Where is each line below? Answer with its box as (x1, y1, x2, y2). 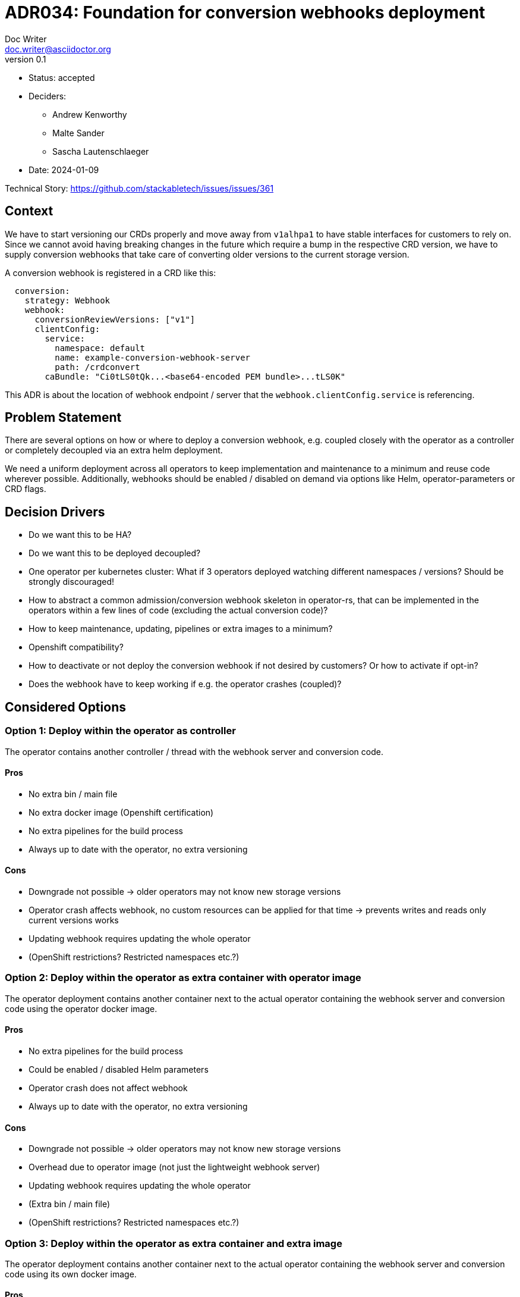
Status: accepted (29, 72, 95, 83)
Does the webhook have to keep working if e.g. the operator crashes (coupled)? (29, 679, 342, 690)
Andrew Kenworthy (52, 109, 127, 120)
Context (5, 203, 53, 219)
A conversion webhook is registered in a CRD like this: (5, 267, 216, 278)
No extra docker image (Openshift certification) (29, 807, 214, 817)
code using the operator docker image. (5, 1003, 157, 1014)
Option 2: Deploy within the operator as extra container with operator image (5, 972, 361, 984)
